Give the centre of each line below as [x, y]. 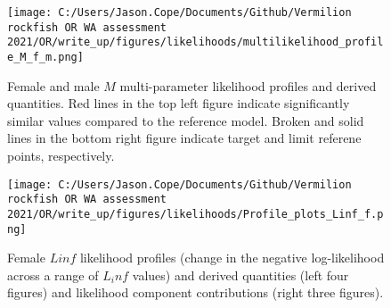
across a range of [53, 275]
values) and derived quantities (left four [240, 275]
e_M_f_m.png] [45, 57]
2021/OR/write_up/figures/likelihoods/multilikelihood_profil [195, 42]
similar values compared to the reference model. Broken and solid [186, 120]
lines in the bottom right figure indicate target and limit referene [184, 138]
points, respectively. [61, 155]
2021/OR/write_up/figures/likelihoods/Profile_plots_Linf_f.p [195, 214]
